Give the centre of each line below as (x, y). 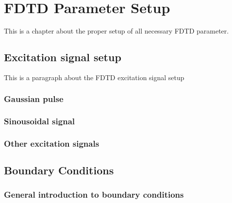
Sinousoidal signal (39, 121)
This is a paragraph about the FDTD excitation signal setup (94, 77)
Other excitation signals (52, 144)
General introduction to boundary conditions (94, 194)
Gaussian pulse (34, 99)
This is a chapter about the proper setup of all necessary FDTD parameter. (116, 31)
